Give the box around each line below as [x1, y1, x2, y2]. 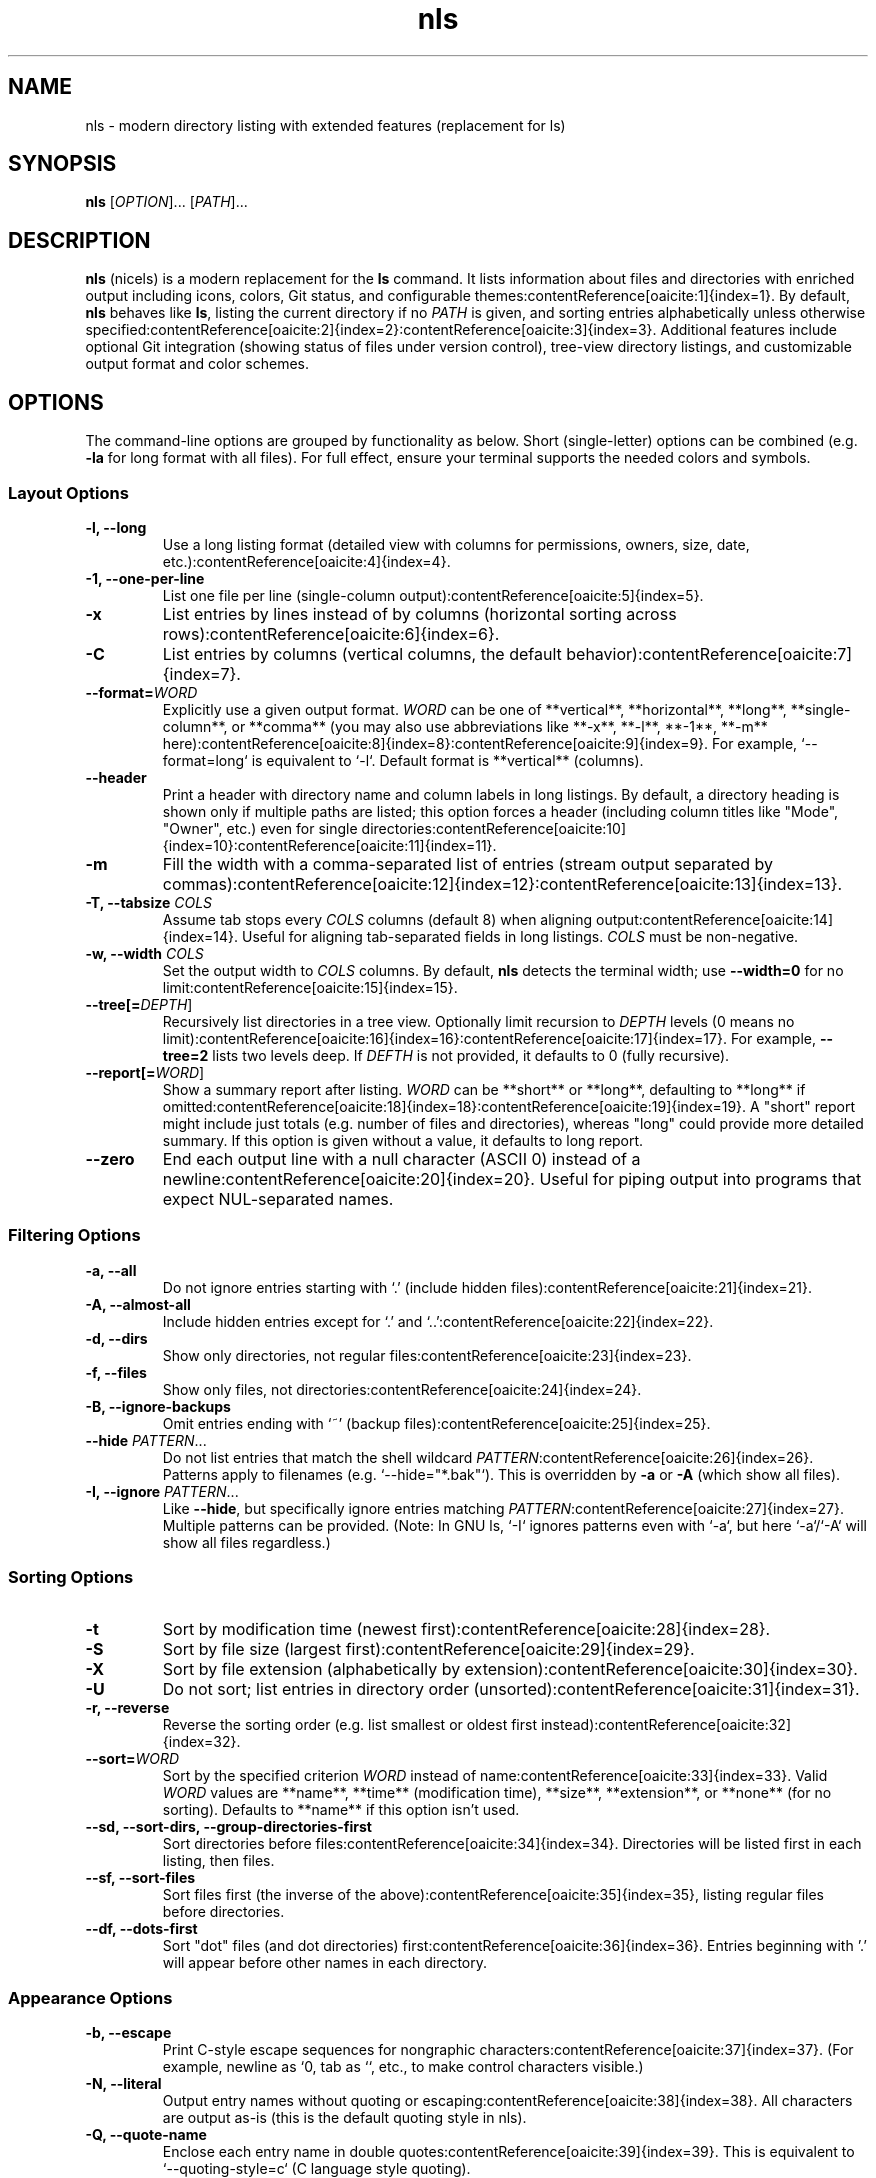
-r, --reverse [85, 1699, 170, 1717]
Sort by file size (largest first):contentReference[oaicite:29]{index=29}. [162, 1639, 695, 1660]
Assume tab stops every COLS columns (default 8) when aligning [162, 910, 593, 928]
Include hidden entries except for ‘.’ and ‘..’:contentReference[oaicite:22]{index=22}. [162, 1312, 714, 1330]
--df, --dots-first [85, 1920, 198, 1938]
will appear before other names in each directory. [162, 1954, 488, 1972]
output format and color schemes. [85, 355, 310, 373]
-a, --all [85, 1261, 137, 1279]
